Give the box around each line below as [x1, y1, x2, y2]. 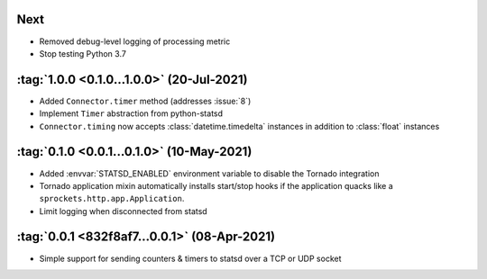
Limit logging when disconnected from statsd [39, 205, 207, 216]
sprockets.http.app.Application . [39, 193, 185, 204]
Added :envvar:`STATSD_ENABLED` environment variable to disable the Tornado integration [39, 167, 380, 179]
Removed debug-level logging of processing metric [39, 36, 231, 47]
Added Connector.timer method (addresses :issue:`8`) [39, 95, 252, 106]
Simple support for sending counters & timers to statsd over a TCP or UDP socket [39, 253, 342, 264]
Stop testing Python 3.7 [39, 48, 126, 58]
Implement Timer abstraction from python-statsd [39, 108, 224, 119]
